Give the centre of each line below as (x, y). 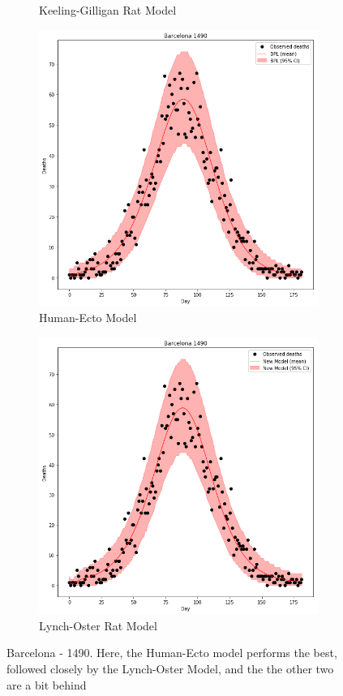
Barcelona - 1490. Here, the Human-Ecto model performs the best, (172, 653)
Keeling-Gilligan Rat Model (108, 10)
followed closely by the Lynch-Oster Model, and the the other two (170, 668)
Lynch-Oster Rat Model (98, 625)
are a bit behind (47, 684)
